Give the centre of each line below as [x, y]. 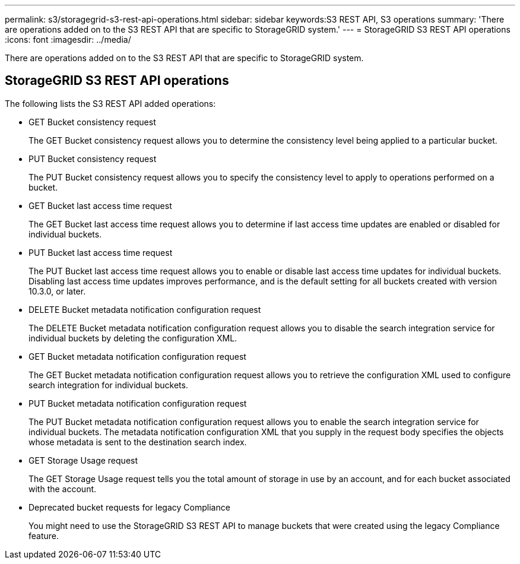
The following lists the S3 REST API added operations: [110, 103]
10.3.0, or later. [57, 291]
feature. [44, 536]
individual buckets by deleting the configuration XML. [133, 338]
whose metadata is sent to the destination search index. [138, 442]
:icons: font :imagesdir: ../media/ [68, 39]
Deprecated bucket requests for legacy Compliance [129, 507]
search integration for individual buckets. [108, 385]
